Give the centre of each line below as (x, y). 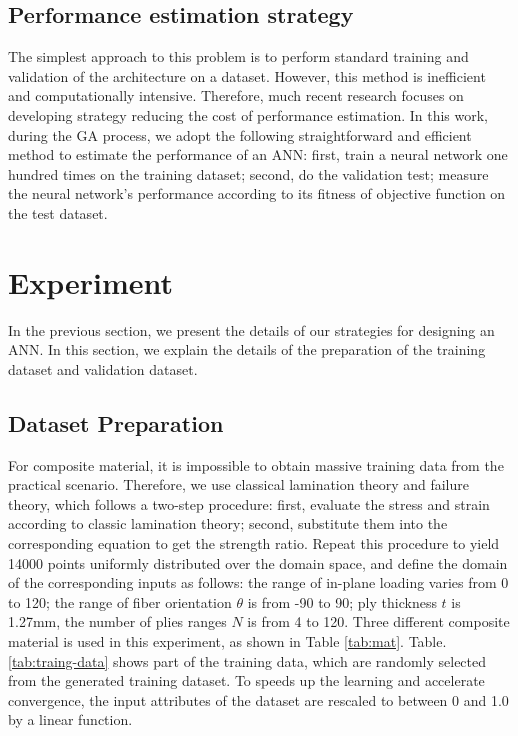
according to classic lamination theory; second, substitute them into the (228, 523)
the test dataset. (58, 212)
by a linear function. (70, 719)
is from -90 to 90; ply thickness (342, 601)
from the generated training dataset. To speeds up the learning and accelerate (246, 680)
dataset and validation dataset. (103, 368)
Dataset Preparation (116, 422)
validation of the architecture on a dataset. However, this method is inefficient (247, 75)
